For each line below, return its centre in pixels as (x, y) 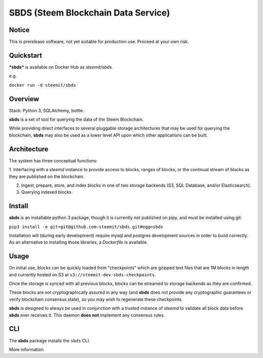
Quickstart (26, 55)
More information (26, 349)
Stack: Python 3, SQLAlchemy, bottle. (47, 110)
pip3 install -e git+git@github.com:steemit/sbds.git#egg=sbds (86, 227)
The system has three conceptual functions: (53, 161)
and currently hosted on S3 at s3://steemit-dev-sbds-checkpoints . (82, 274)
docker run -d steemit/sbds (43, 85)
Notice (19, 30)
